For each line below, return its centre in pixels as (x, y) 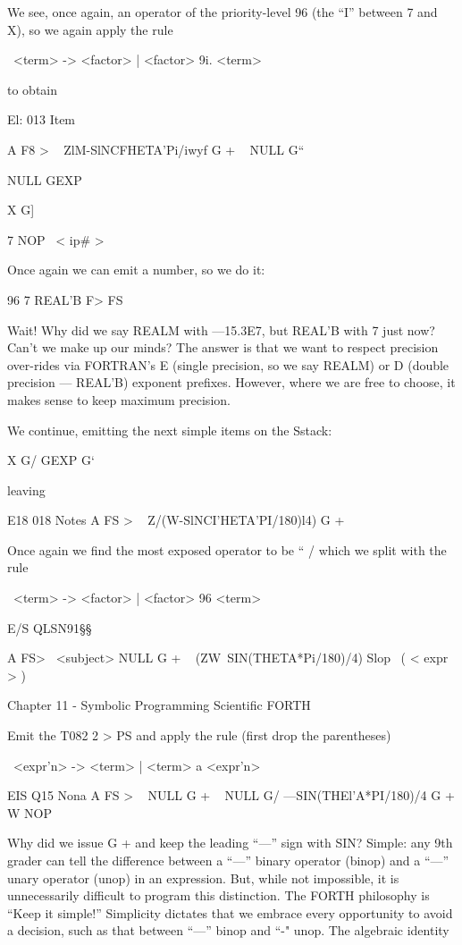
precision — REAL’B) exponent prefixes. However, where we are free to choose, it (231, 382)
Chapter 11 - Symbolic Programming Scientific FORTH (159, 705)
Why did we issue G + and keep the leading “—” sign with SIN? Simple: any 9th (230, 843)
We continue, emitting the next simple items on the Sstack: (170, 430)
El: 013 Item (42, 119)
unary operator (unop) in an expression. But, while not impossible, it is (203, 877)
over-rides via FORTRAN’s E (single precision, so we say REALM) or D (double (228, 364)
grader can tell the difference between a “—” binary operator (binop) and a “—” (228, 860)
